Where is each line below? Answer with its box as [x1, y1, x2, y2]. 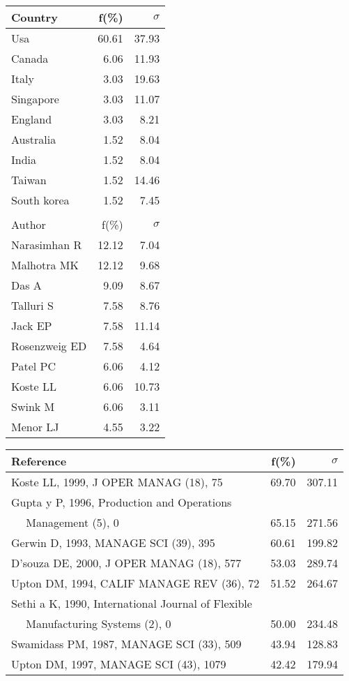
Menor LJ [11, 419, 59, 435]
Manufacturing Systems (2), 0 [26, 615, 171, 631]
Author [11, 216, 46, 232]
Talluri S [11, 297, 54, 313]
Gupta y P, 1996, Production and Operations [11, 494, 232, 510]
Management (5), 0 [26, 514, 119, 530]
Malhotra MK [11, 257, 79, 273]
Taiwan [11, 172, 47, 188]
